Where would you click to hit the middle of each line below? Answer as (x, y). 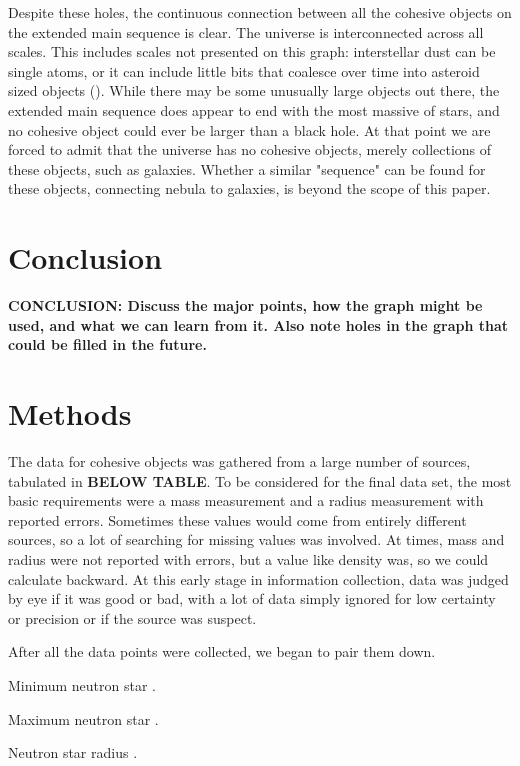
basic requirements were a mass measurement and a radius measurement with (246, 500)
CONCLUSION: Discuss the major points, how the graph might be (245, 305)
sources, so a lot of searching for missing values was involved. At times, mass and (256, 539)
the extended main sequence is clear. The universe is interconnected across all (246, 31)
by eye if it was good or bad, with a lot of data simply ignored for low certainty (252, 598)
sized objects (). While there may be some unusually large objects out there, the (254, 90)
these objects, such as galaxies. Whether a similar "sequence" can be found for (247, 168)
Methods (70, 413)
